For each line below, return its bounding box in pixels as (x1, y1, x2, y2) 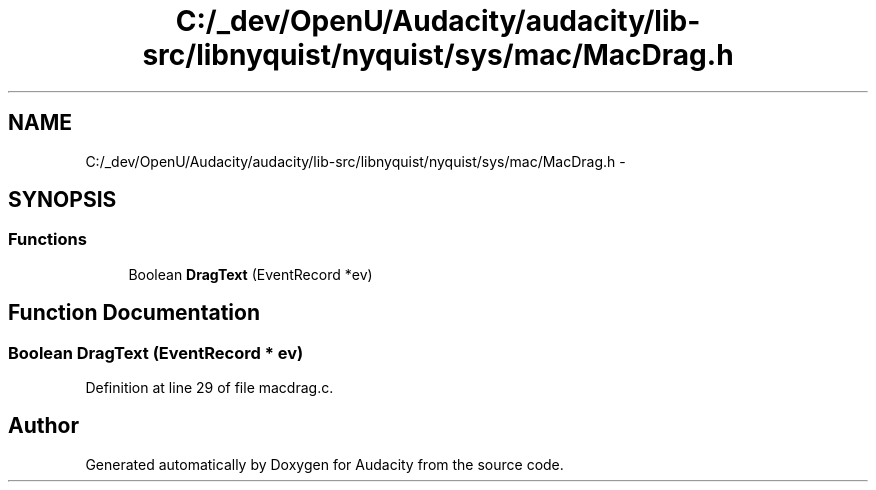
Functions (8, 229, 87, 250)
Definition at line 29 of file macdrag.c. (85, 379, 334, 397)
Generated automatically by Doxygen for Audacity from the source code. (85, 455, 564, 473)
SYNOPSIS (8, 187, 117, 213)
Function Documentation (8, 300, 260, 326)
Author (8, 413, 79, 439)
